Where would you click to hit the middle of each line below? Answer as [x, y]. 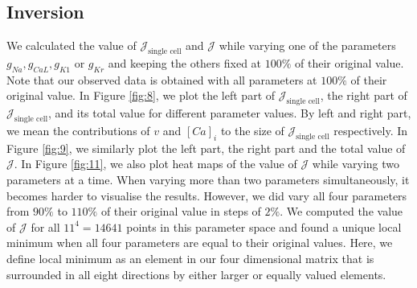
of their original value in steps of [181, 211]
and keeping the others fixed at [185, 63]
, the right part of [364, 95]
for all [45, 226]
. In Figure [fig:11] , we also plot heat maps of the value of [155, 164]
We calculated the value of [72, 45]
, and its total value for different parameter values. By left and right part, [229, 113]
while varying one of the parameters [307, 45]
